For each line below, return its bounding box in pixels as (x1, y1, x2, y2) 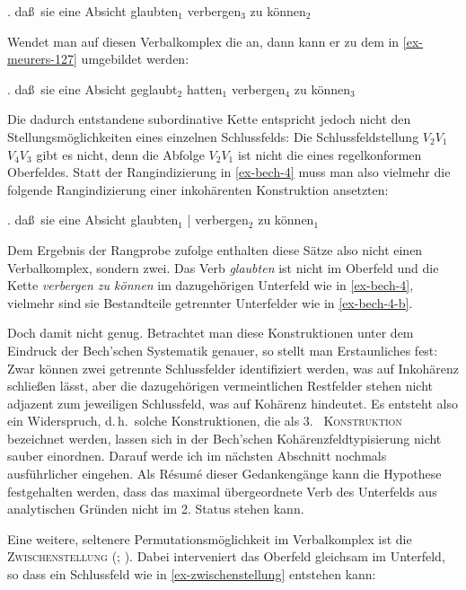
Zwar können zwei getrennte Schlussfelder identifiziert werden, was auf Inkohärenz (7, 358, 459, 377)
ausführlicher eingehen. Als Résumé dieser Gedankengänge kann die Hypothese (7, 464, 442, 483)
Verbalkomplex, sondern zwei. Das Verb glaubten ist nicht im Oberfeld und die (7, 258, 439, 277)
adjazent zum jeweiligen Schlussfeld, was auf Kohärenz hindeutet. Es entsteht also (7, 393, 458, 412)
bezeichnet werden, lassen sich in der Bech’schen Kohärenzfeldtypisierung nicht (7, 428, 442, 447)
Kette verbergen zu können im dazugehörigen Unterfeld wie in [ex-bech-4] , (7, 276, 414, 295)
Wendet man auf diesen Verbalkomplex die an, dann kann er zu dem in (7, 31, 400, 50)
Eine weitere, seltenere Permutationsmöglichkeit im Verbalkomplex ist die (7, 529, 412, 548)
